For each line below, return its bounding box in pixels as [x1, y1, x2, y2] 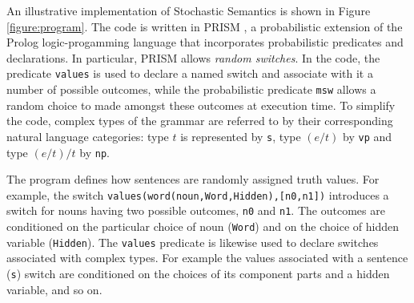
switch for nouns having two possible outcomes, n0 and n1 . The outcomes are [6, 202, 385, 219]
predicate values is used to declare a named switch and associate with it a [6, 65, 373, 82]
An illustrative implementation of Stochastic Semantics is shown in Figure [6, 2, 371, 18]
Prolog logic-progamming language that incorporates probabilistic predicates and [6, 34, 404, 50]
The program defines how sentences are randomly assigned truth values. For [6, 171, 380, 188]
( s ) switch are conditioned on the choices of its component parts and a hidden [6, 265, 390, 281]
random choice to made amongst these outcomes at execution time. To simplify [6, 96, 396, 113]
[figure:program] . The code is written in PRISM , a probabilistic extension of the [6, 18, 403, 34]
